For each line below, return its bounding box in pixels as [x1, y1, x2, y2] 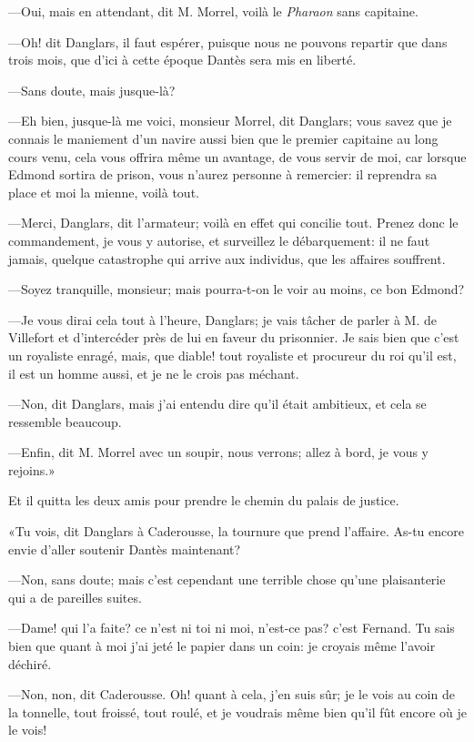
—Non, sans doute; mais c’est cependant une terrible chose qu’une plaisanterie [8, 570, 446, 589]
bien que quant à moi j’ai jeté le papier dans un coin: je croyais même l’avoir [8, 636, 436, 656]
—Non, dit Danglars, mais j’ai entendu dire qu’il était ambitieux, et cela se [8, 394, 427, 413]
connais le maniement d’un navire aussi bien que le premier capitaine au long [8, 128, 439, 147]
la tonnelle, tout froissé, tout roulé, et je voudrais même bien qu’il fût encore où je [8, 702, 467, 721]
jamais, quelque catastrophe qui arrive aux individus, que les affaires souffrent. [8, 249, 446, 268]
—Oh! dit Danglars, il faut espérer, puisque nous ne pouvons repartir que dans [8, 32, 448, 51]
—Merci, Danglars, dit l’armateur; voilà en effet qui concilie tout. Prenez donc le [8, 213, 459, 232]
